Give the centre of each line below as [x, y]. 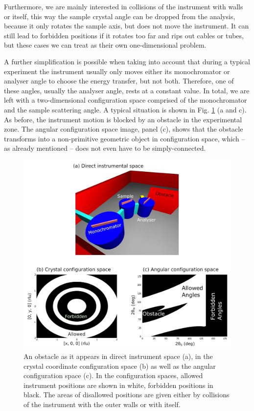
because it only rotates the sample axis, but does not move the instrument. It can [127, 26]
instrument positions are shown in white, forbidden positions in [118, 385]
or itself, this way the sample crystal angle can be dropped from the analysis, [120, 16]
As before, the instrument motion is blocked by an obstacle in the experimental [123, 119]
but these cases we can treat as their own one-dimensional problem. [105, 45]
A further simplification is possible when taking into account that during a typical [127, 61]
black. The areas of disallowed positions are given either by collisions [127, 395]
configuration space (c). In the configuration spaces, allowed [113, 375]
